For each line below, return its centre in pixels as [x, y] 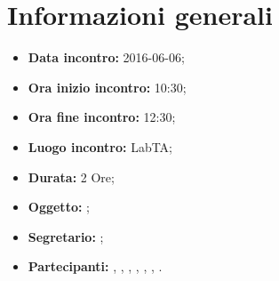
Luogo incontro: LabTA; [100, 146]
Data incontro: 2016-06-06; [106, 57]
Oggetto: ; [59, 207]
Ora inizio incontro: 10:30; [107, 87]
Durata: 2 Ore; [71, 177]
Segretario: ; [66, 236]
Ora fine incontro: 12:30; [102, 117]
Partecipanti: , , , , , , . [95, 266]
